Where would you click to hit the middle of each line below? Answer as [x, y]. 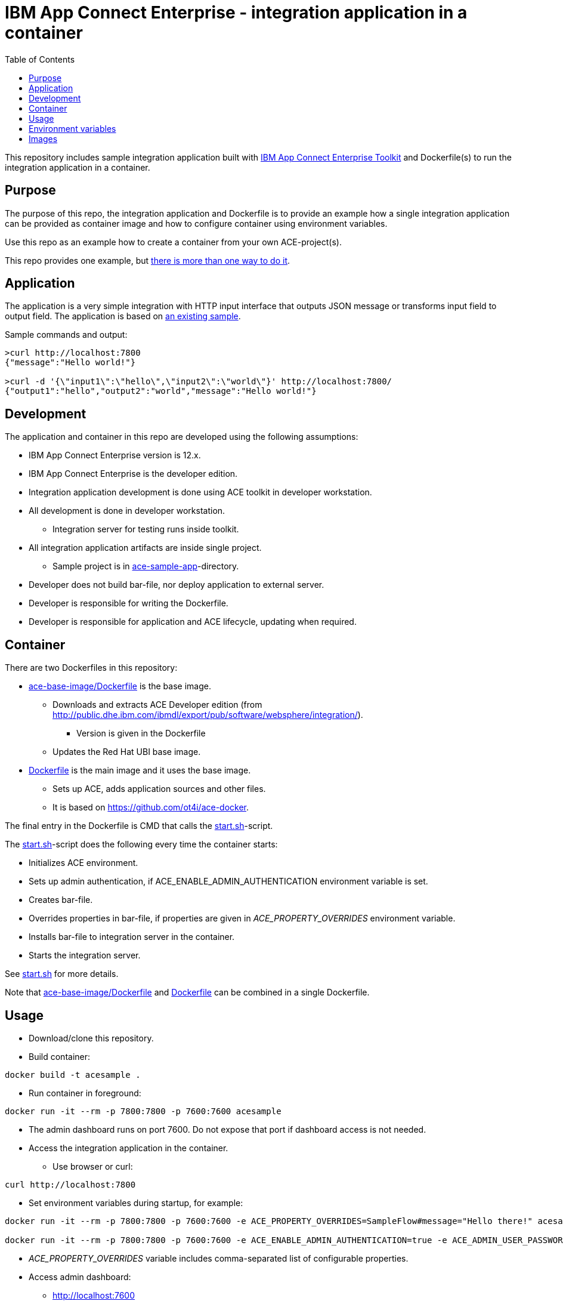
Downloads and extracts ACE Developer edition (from [157, 705]
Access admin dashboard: [80, 1277]
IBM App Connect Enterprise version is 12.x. [115, 455]
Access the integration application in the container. [129, 1148]
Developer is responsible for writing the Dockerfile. [129, 603]
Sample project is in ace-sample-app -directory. [146, 566]
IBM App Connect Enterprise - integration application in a [236, 13]
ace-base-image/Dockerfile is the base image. [120, 686]
